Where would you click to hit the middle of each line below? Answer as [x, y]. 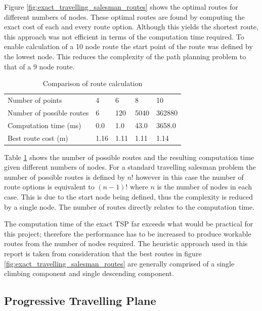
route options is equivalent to [49, 187]
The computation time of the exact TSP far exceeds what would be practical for [129, 224]
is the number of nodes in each [205, 187]
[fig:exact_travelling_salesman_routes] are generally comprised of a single [119, 263]
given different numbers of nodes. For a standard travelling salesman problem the [130, 167]
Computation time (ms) [45, 125]
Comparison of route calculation [93, 83]
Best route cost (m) [38, 138]
